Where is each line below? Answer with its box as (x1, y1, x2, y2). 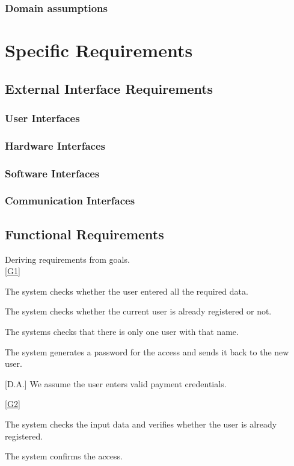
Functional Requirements (5, 224, 164, 243)
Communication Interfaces (5, 193, 135, 208)
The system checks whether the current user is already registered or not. (5, 305, 272, 317)
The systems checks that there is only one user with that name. (5, 325, 239, 337)
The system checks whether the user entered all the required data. (5, 284, 248, 297)
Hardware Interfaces (5, 138, 105, 153)
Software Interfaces (5, 165, 100, 180)
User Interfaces (5, 110, 80, 125)
